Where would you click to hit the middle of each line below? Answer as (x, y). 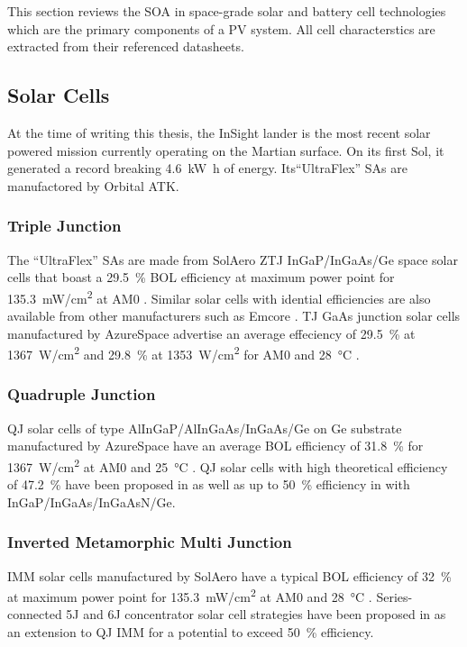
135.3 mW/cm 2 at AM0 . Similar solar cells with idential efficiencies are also (219, 296)
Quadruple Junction (82, 394)
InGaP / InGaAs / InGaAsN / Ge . (92, 501)
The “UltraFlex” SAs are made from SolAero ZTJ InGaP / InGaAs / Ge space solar (233, 259)
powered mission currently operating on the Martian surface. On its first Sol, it (226, 150)
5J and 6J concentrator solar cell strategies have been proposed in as (256, 614)
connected (35, 614)
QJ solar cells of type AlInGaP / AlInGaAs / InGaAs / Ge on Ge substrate (205, 428)
